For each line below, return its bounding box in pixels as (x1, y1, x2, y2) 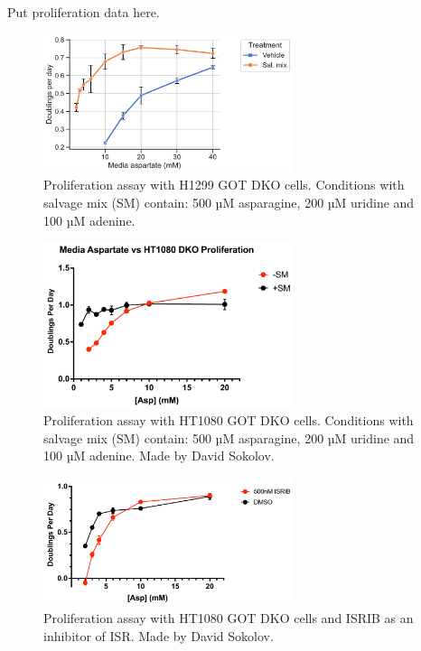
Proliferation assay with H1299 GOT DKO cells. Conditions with (43, 175, 405, 194)
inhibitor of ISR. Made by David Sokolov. (43, 626, 274, 645)
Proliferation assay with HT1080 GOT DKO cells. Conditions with (43, 411, 414, 430)
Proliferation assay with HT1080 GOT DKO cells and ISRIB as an (43, 609, 414, 628)
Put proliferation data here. (7, 3, 160, 21)
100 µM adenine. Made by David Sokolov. (43, 446, 275, 465)
